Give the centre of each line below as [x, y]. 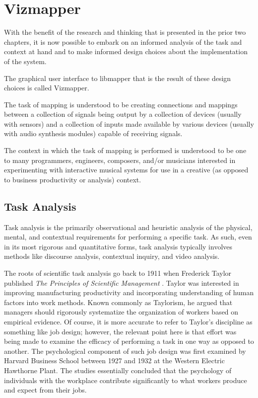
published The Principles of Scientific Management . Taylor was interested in [122, 282]
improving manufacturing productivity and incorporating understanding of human [129, 292]
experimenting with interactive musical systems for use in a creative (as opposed [126, 170]
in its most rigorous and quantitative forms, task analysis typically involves [118, 246]
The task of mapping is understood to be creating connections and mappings [121, 104]
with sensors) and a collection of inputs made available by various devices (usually [129, 123]
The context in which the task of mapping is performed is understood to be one [125, 150]
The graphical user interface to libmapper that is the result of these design [118, 78]
